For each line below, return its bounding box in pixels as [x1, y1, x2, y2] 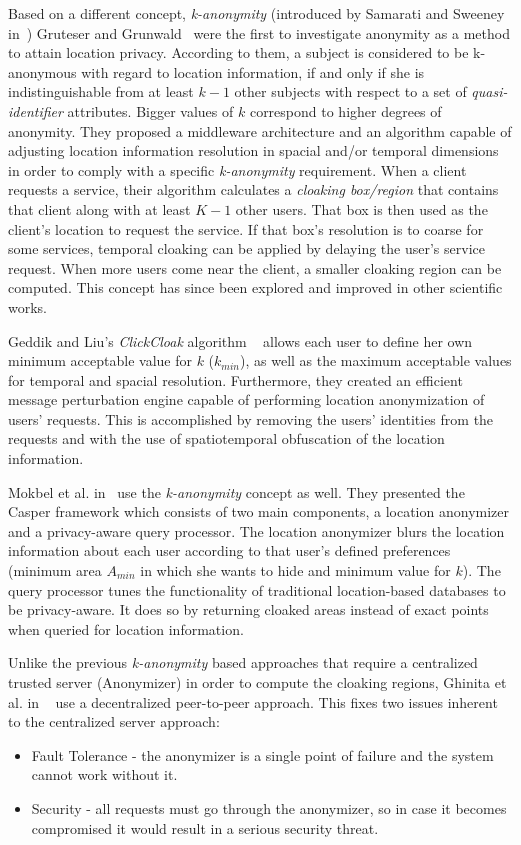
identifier [8, 100, 63, 121]
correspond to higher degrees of [249, 100, 442, 121]
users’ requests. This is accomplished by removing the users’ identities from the [8, 408, 494, 429]
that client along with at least [8, 198, 191, 219]
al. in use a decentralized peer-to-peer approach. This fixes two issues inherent [8, 691, 498, 712]
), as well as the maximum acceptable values [240, 350, 512, 371]
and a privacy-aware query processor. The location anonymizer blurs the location [8, 520, 505, 541]
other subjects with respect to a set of [234, 81, 467, 102]
